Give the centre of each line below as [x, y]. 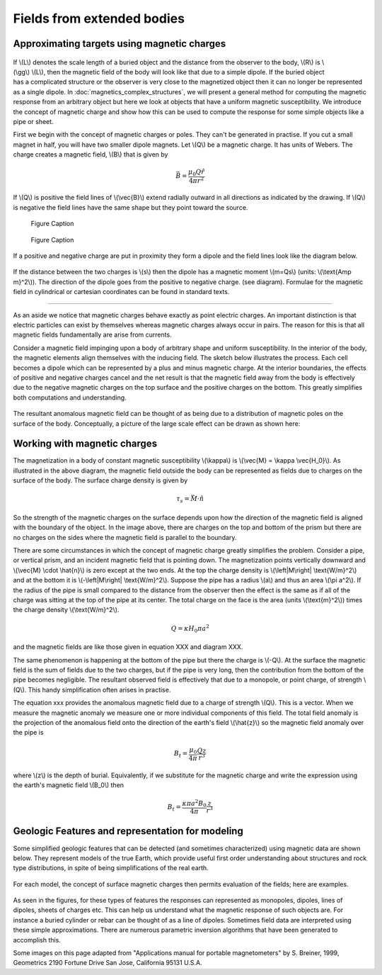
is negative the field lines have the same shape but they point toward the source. [131, 207]
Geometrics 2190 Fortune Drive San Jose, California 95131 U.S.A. [108, 963]
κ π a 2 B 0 [194, 804]
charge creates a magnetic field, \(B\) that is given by [91, 154]
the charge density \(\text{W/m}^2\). [66, 610]
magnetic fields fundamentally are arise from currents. [93, 335]
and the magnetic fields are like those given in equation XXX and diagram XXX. [128, 647]
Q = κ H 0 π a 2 [190, 629]
